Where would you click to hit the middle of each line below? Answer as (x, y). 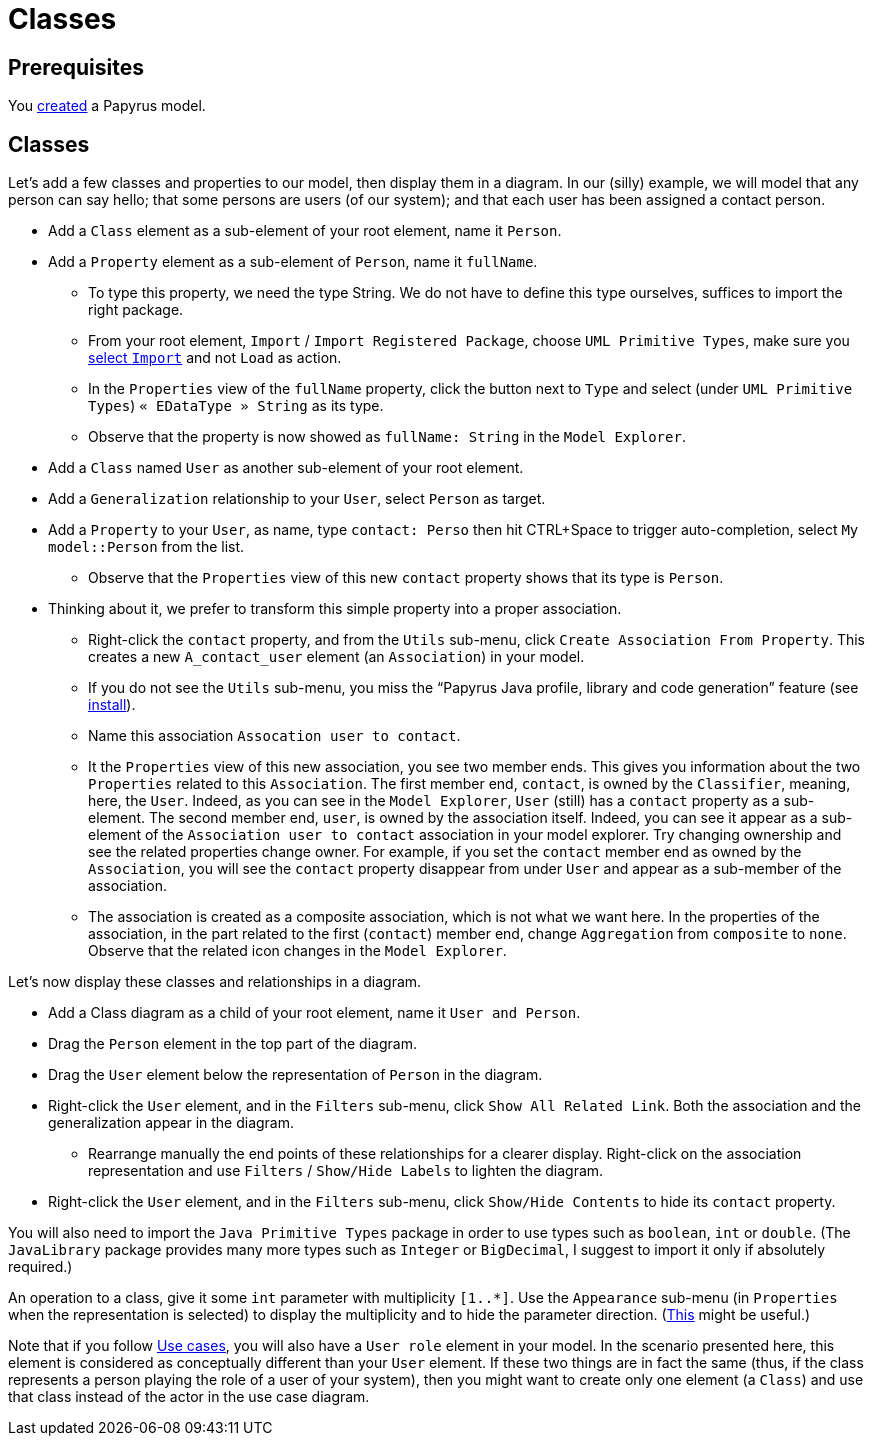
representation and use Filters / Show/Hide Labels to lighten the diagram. (346, 1171)
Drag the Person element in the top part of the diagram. (232, 1044)
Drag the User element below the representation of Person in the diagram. (295, 1075)
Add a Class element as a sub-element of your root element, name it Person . (305, 231)
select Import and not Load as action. (215, 358)
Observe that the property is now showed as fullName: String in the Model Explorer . (387, 437)
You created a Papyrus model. (107, 106)
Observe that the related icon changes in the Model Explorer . (297, 951)
